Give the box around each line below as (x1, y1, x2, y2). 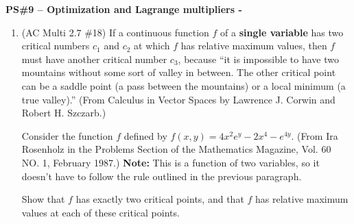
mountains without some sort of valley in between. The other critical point (21, 65, 336, 79)
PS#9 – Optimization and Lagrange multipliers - (5, 2, 242, 16)
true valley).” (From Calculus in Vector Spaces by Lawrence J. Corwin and (21, 92, 335, 106)
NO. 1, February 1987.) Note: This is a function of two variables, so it (21, 155, 320, 169)
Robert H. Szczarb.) (21, 105, 106, 120)
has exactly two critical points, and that (75, 192, 244, 206)
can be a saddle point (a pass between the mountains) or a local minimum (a (21, 78, 346, 92)
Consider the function (21, 128, 113, 142)
